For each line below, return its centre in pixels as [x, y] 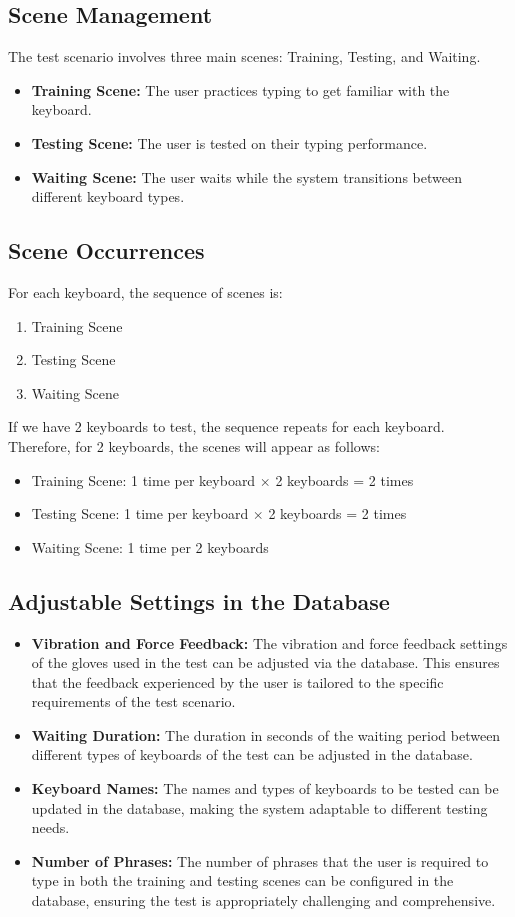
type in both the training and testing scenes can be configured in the [242, 880]
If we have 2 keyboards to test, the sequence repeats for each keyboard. [226, 426]
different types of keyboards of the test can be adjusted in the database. [252, 754]
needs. [50, 827]
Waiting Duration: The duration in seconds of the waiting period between [266, 734]
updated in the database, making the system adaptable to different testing [259, 807]
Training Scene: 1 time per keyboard [143, 479]
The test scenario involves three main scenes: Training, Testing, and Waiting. [244, 56]
